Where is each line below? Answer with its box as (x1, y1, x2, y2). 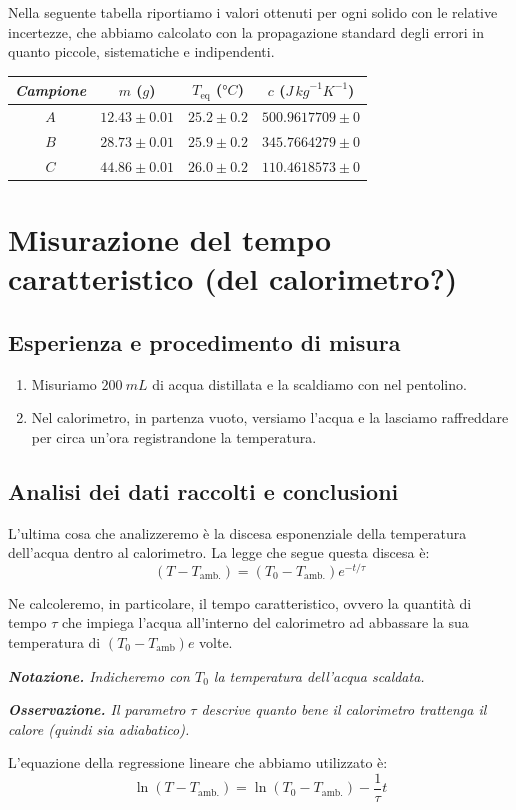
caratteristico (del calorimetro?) (8, 258, 458, 299)
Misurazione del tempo (8, 218, 332, 259)
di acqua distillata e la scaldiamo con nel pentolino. (152, 373, 467, 394)
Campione (15, 79, 87, 100)
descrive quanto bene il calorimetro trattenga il (201, 699, 487, 720)
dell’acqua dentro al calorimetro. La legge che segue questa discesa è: (8, 542, 430, 563)
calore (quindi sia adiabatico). (8, 718, 190, 739)
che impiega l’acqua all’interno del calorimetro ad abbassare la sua (61, 612, 469, 633)
